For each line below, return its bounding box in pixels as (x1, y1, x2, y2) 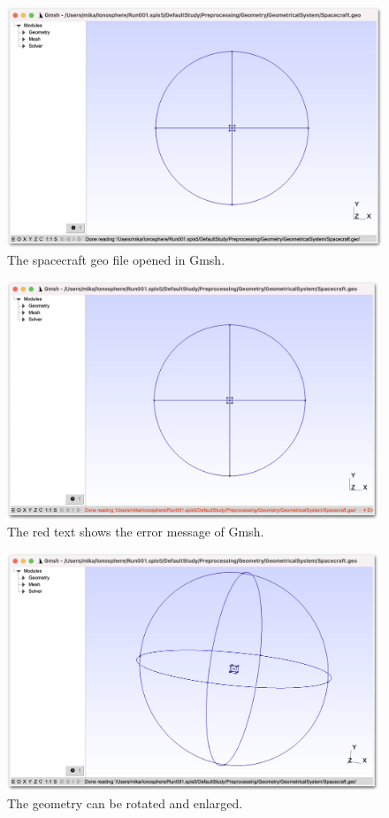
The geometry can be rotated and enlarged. (7, 793, 243, 812)
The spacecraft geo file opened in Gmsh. (7, 251, 225, 269)
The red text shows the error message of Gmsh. (7, 522, 264, 541)
